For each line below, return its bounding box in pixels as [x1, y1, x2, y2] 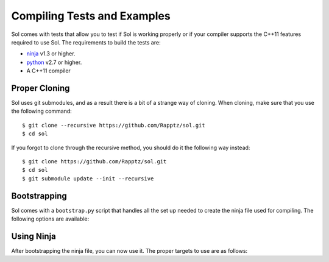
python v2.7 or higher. [26, 58, 82, 66]
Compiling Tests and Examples [11, 9, 171, 23]
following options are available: [11, 215, 90, 222]
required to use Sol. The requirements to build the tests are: [11, 38, 161, 46]
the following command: [11, 107, 73, 115]
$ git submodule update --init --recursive [22, 175, 154, 182]
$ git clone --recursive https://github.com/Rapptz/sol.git [22, 122, 205, 129]
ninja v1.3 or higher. [26, 50, 76, 57]
